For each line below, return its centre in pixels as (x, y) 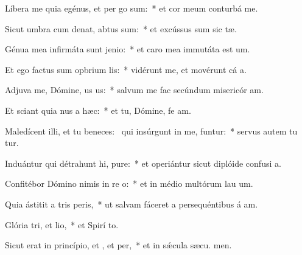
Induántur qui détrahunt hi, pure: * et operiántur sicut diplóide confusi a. (143, 163)
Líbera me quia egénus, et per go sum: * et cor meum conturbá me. (132, 8)
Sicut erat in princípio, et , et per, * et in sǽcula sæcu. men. (118, 245)
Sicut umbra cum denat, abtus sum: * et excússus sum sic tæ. (121, 28)
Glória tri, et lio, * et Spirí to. (62, 224)
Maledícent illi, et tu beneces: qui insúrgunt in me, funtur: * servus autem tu (151, 131)
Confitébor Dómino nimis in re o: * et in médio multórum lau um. (129, 183)
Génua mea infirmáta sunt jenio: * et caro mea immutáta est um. (128, 49)
